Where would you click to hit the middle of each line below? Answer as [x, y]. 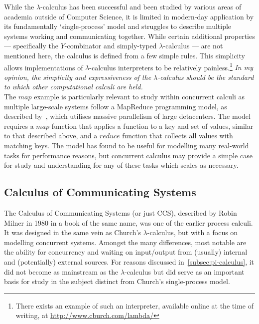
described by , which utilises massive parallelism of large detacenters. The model [127, 116]
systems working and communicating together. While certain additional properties [129, 36]
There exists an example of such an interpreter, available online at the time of [134, 305]
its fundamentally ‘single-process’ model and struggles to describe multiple [118, 26]
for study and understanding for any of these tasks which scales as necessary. [121, 165]
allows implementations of [44, 67]
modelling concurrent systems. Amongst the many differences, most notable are [125, 242]
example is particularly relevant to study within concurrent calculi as [139, 96]
